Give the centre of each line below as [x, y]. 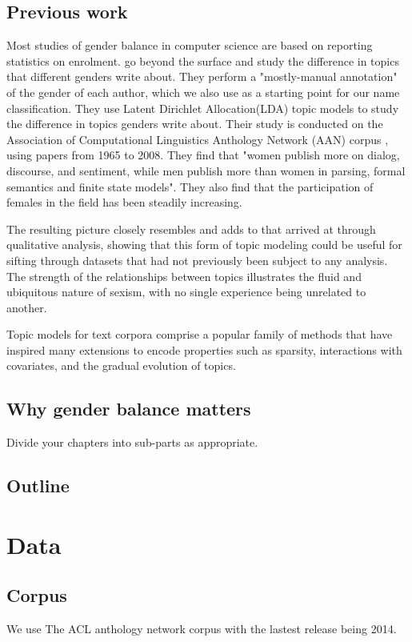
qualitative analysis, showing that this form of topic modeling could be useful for [204, 245]
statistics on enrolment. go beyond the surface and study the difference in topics [203, 60]
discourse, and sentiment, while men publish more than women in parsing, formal [206, 170]
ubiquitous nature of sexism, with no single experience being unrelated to [186, 292]
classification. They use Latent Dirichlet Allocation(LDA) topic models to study [203, 108]
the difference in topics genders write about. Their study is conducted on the [195, 124]
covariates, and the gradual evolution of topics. [121, 365]
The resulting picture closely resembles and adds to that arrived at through [191, 229]
